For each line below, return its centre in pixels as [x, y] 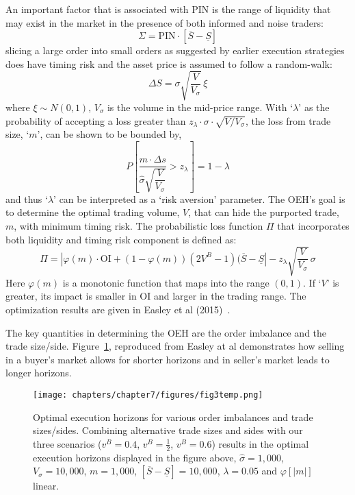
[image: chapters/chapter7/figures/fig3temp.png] [148, 395]
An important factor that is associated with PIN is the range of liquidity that [168, 9]
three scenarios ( [67, 443]
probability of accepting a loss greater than [96, 120]
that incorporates [313, 226]
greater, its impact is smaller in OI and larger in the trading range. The [156, 296]
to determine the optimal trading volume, [93, 212]
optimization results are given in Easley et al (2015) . [118, 309]
